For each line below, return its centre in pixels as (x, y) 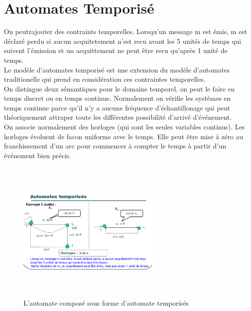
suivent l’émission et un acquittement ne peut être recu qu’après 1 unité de (116, 50)
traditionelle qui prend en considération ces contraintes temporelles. (105, 79)
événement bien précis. (38, 155)
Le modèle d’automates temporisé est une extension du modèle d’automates (117, 69)
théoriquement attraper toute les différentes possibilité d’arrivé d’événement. (118, 117)
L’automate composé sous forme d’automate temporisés (106, 302)
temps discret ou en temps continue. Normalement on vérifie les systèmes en (117, 98)
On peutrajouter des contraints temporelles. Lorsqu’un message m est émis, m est (125, 31)
